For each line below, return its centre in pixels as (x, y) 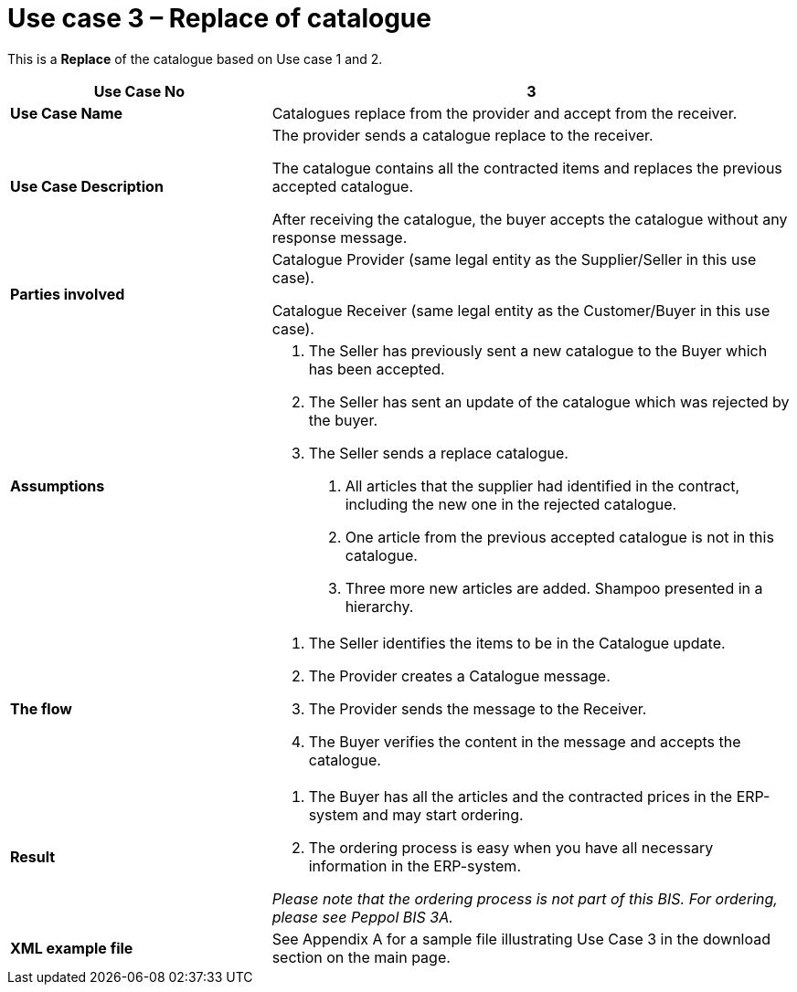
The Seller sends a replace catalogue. (438, 453)
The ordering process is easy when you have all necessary (511, 847)
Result (33, 856)
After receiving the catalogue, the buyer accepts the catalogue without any (530, 219)
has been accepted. (377, 369)
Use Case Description (87, 186)
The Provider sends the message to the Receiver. (478, 708)
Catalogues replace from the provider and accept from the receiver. (505, 113)
